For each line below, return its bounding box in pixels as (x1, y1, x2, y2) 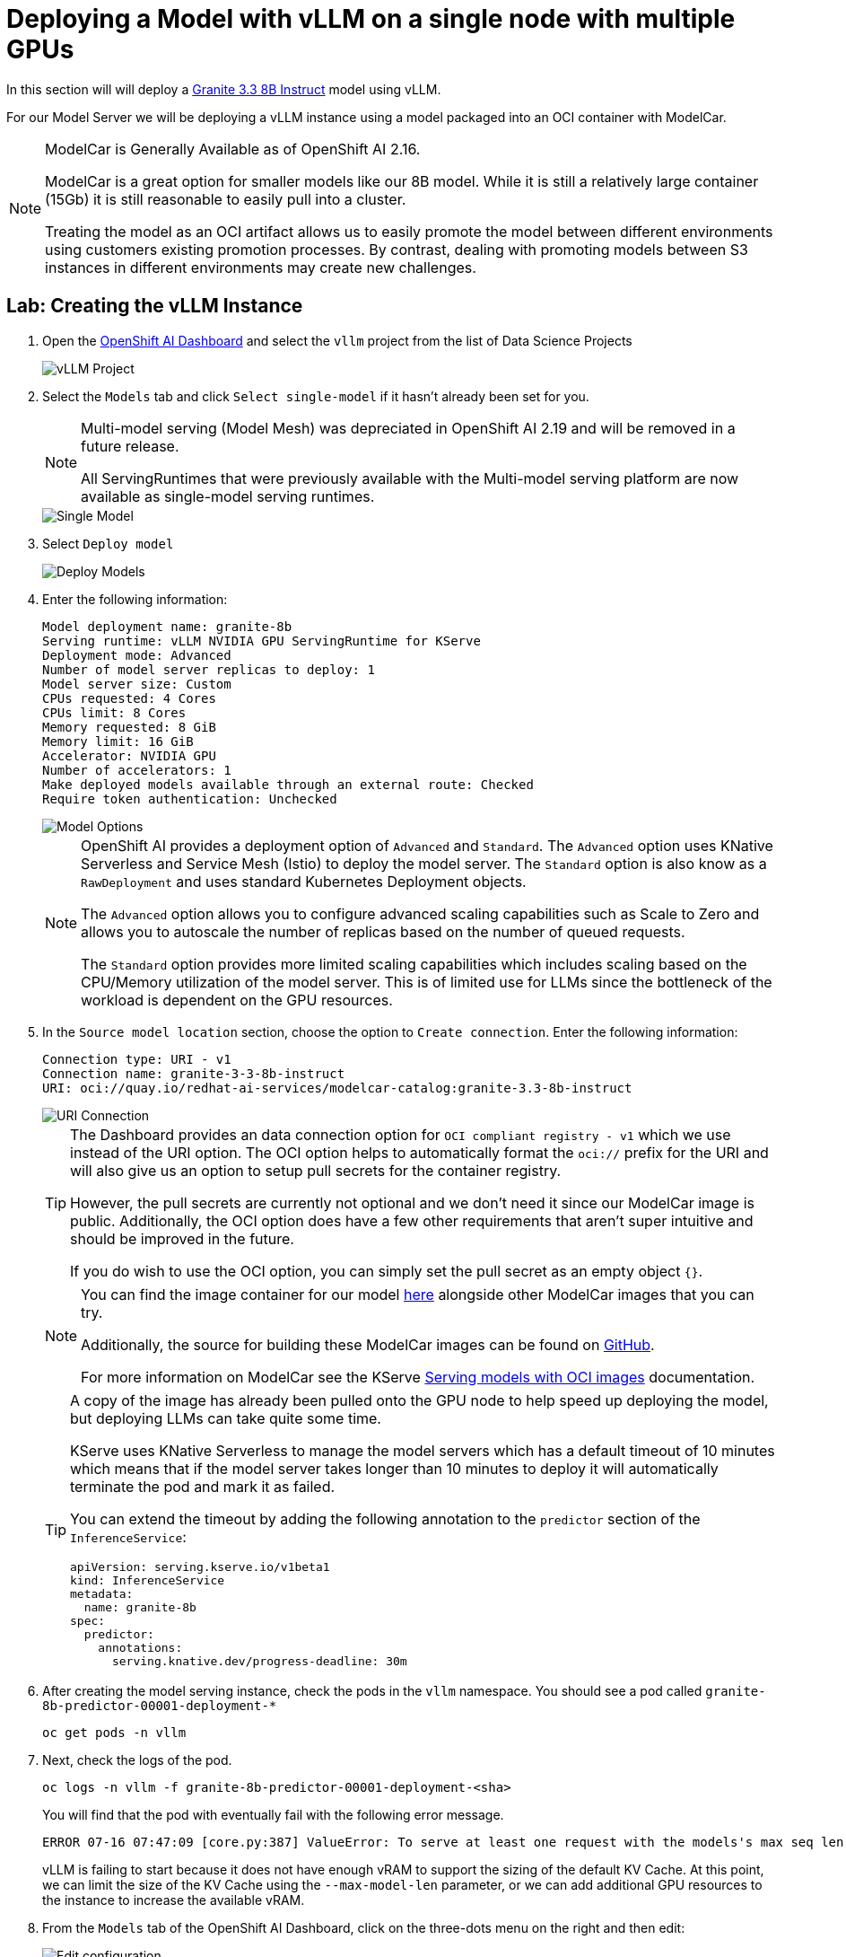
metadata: (70, 1586, 134, 1601)
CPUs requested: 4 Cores (42, 690, 216, 706)
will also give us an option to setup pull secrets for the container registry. (70, 1161, 562, 1180)
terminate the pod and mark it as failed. (70, 1477, 336, 1496)
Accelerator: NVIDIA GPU (42, 748, 216, 763)
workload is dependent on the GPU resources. (81, 990, 393, 1009)
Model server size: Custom (42, 676, 231, 691)
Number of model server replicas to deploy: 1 (42, 662, 375, 677)
